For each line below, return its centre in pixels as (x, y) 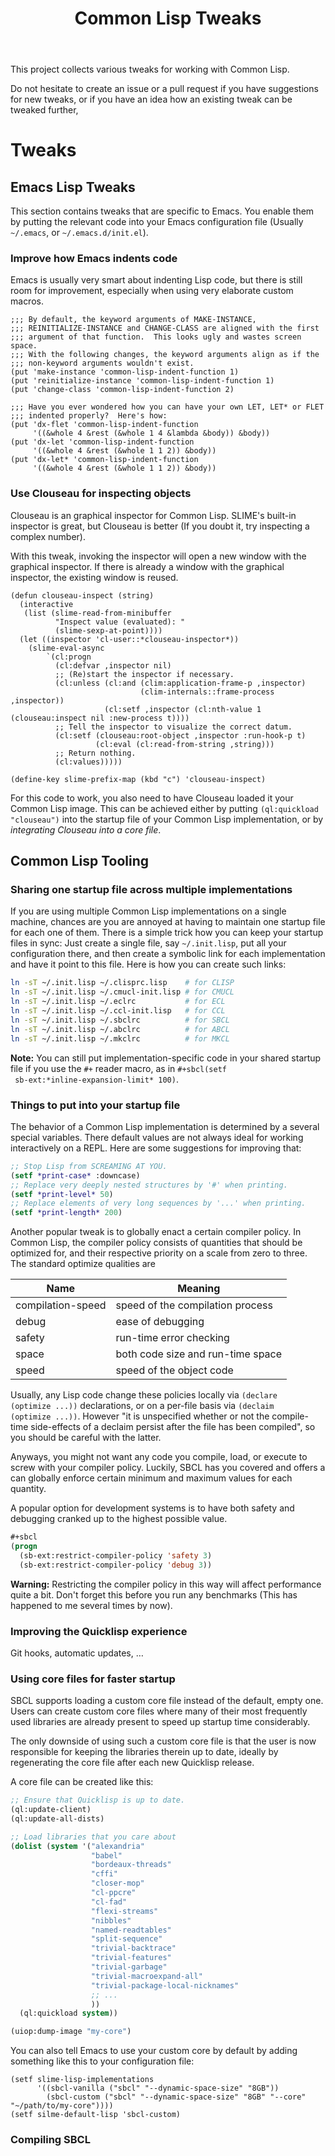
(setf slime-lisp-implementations (82, 2080)
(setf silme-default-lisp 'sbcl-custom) (96, 2115)
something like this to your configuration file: (102, 2061)
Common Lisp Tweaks (168, 18)
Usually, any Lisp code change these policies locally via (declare (144, 1395)
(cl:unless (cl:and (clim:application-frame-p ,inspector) (180, 683)
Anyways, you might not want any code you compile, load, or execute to (159, 1457)
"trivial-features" (131, 1958)
